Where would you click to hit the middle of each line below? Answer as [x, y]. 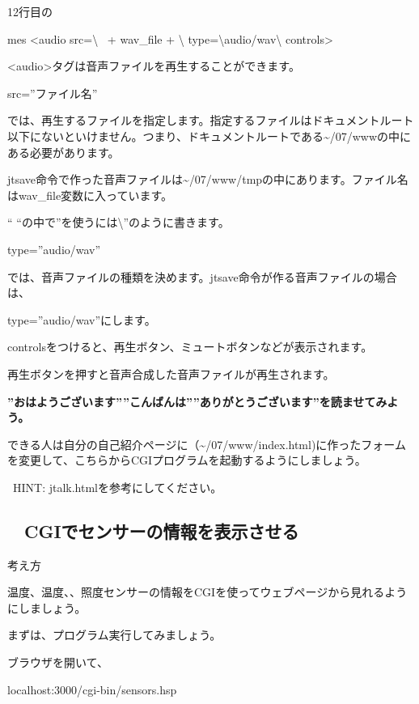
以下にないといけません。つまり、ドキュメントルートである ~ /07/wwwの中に [209, 136]
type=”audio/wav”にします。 [82, 319]
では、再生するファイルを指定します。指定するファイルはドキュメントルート [211, 120]
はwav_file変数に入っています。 [90, 195]
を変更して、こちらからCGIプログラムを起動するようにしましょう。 [187, 460]
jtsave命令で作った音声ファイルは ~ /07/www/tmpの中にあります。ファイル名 [208, 179]
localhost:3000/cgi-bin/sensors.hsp [92, 689]
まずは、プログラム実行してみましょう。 [114, 635]
